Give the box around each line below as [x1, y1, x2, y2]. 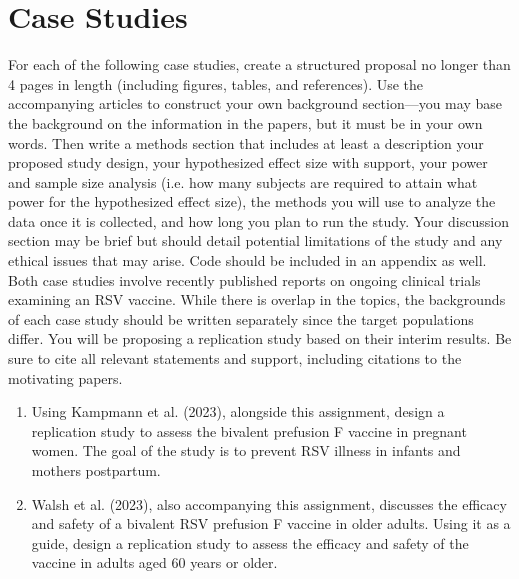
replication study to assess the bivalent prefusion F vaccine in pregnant [31, 420, 467, 441]
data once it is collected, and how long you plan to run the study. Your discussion [8, 210, 509, 231]
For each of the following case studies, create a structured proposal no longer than [8, 54, 511, 75]
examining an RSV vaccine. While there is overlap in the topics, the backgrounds [8, 289, 506, 310]
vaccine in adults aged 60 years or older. [31, 552, 278, 573]
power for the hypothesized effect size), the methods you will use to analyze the [8, 191, 496, 212]
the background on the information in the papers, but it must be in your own [8, 112, 483, 133]
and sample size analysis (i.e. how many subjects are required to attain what [8, 171, 478, 192]
